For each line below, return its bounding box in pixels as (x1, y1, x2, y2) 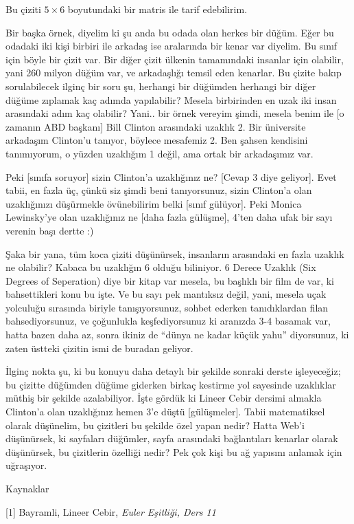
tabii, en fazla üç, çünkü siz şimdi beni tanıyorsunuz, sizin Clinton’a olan (5, 183, 312, 197)
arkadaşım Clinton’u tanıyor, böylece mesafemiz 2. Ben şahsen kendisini (5, 133, 308, 147)
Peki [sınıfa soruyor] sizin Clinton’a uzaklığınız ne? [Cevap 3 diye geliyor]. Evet (5, 169, 337, 184)
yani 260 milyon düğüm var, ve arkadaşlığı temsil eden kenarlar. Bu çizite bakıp (5, 65, 342, 80)
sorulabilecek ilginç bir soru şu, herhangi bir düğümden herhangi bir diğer (5, 78, 316, 93)
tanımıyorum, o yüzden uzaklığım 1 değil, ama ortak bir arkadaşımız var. (5, 146, 314, 160)
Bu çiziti (5, 2, 41, 16)
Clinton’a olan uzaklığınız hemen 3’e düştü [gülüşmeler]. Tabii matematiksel (5, 404, 325, 419)
